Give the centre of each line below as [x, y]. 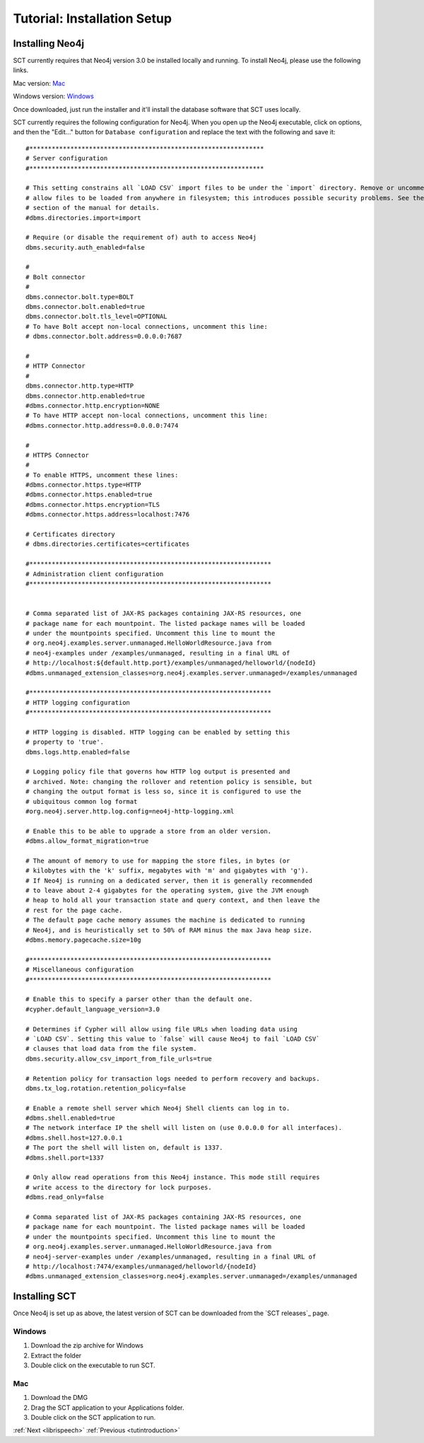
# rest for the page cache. [74, 910]
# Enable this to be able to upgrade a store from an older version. [149, 831]
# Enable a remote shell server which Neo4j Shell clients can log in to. [158, 1108]
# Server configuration [67, 158]
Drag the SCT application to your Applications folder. [107, 1408]
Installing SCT [45, 1296]
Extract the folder [56, 1355]
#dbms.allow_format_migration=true [87, 841]
